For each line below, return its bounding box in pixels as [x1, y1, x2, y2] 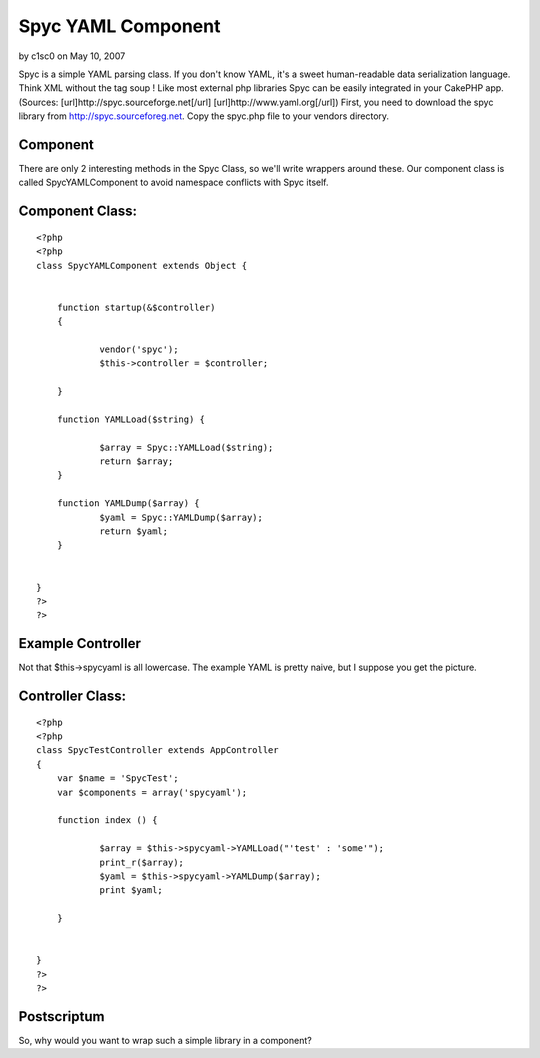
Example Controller [18, 635, 142, 652]
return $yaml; [99, 526, 169, 537]
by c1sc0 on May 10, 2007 [18, 50, 126, 62]
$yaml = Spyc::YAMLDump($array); [99, 511, 264, 523]
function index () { [56, 815, 158, 826]
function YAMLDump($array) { [56, 498, 200, 509]
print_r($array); [99, 856, 185, 868]
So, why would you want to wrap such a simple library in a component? [18, 1035, 312, 1046]
